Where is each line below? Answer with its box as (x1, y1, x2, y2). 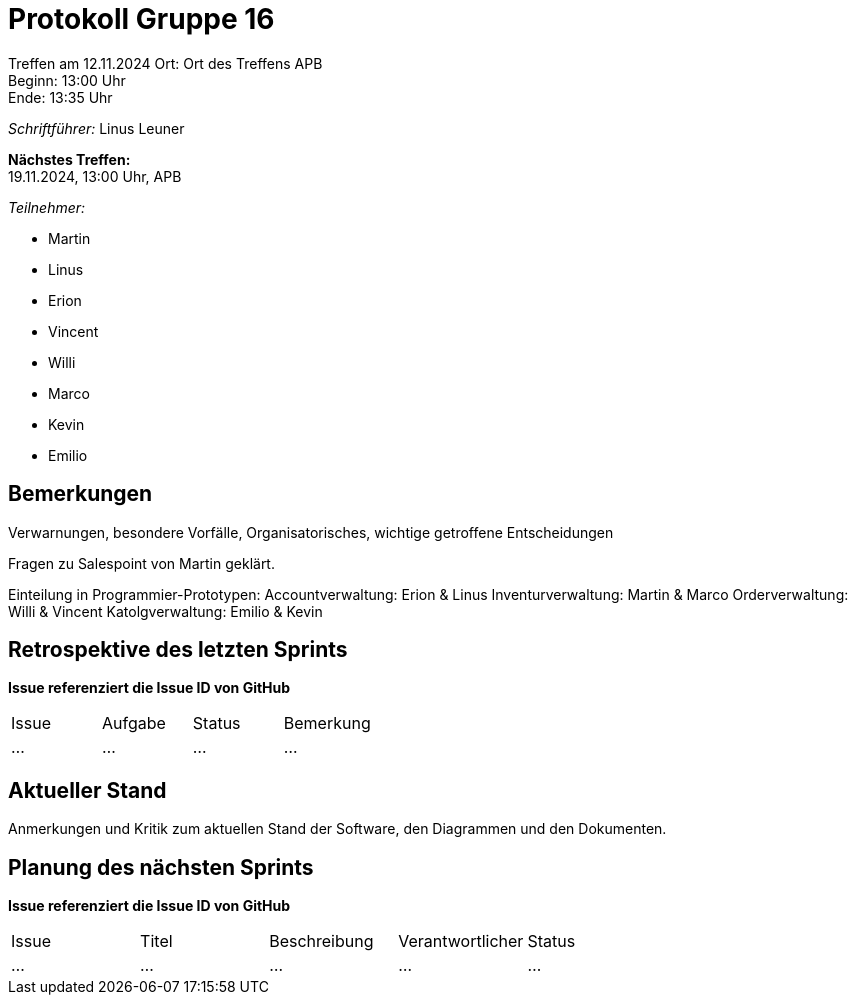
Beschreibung (269, 931, 374, 952)
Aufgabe (101, 713, 166, 734)
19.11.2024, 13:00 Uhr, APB (8, 167, 182, 185)
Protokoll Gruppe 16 (8, 2, 275, 36)
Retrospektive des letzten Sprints (8, 637, 348, 663)
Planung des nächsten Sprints (8, 854, 314, 880)
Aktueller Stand (8, 777, 167, 803)
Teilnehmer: (8, 198, 86, 216)
